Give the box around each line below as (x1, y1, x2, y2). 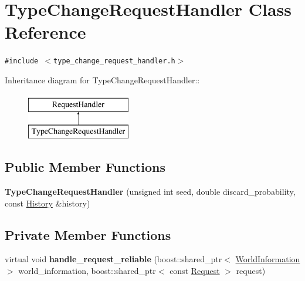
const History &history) (5, 197, 90, 209)
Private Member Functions (5, 225, 171, 243)
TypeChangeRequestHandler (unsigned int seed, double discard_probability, (5, 185, 296, 197)
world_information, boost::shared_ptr (18, 264, 156, 276)
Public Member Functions (5, 158, 165, 176)
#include (5, 57, 39, 66)
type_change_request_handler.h (53, 57, 175, 66)
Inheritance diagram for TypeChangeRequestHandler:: (5, 73, 200, 86)
